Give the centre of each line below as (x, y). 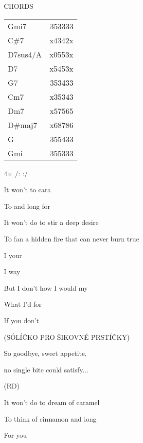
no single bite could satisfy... (46, 369)
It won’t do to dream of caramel (52, 402)
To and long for (27, 206)
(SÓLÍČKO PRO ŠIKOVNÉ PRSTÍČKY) (67, 337)
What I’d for (23, 304)
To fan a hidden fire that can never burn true (71, 238)
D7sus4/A (25, 54)
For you (15, 435)
